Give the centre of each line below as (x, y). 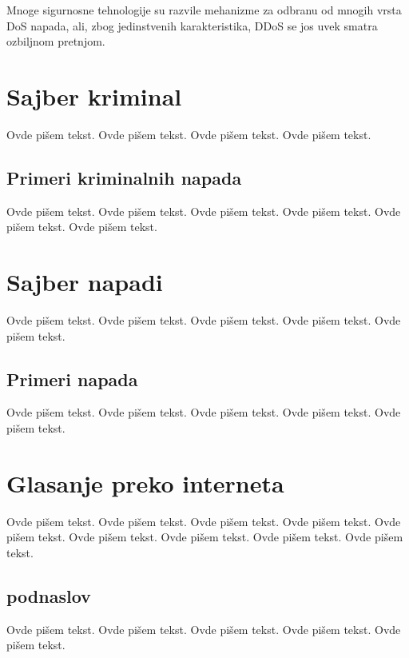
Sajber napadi (85, 282)
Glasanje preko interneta (145, 483)
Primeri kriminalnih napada (124, 177)
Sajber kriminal (94, 96)
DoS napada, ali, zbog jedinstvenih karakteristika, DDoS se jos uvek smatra (192, 25)
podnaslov (49, 595)
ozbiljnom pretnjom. (56, 41)
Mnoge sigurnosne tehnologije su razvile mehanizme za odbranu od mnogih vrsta (204, 10)
